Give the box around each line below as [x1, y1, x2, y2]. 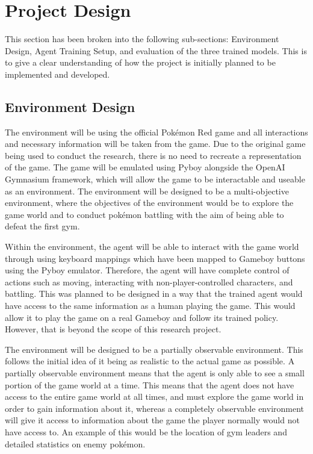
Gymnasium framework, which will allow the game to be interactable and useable [5, 173, 305, 185]
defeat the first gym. [5, 220, 80, 232]
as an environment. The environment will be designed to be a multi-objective [5, 184, 289, 197]
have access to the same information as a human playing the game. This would [5, 299, 296, 312]
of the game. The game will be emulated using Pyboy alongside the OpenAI [5, 161, 285, 173]
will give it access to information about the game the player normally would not [5, 414, 300, 426]
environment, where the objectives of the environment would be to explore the [5, 196, 294, 209]
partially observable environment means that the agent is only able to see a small [5, 366, 305, 379]
